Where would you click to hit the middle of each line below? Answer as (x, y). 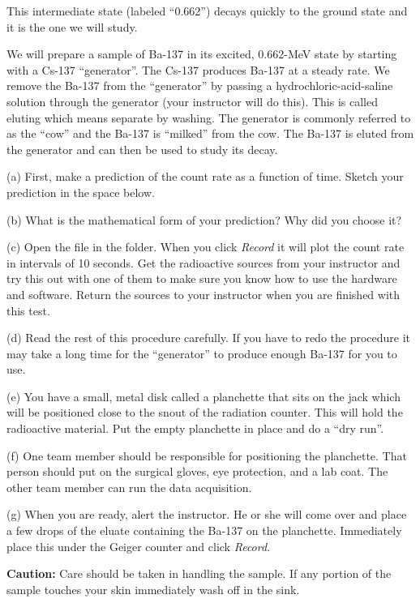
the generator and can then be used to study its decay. (142, 149)
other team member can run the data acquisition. (129, 487)
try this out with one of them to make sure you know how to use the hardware (202, 278)
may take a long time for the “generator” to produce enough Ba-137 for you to (202, 353)
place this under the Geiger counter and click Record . (139, 546)
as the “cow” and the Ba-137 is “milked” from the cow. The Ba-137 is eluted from (210, 133)
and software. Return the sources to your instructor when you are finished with (204, 294)
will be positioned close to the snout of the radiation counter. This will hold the (205, 412)
